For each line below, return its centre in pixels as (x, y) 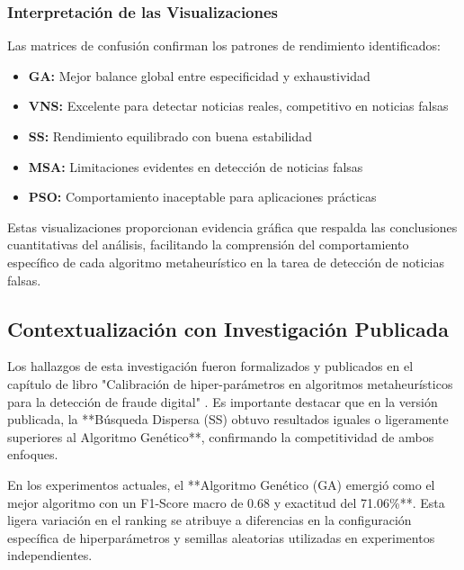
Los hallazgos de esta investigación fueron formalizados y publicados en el (210, 366)
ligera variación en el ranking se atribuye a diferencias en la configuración (210, 520)
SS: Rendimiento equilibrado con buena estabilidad (170, 136)
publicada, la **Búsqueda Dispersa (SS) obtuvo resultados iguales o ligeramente (228, 419)
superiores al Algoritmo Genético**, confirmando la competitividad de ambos (221, 436)
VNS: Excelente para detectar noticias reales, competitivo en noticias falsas (238, 106)
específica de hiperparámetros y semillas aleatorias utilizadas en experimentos (221, 537)
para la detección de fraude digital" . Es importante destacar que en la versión (223, 401)
